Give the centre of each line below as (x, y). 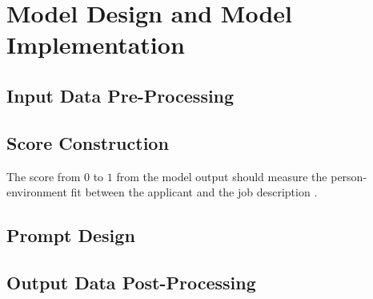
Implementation (96, 44)
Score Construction (88, 142)
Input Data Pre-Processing (120, 95)
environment (37, 192)
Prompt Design (71, 235)
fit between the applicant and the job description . (194, 192)
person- (349, 176)
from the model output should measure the (222, 176)
